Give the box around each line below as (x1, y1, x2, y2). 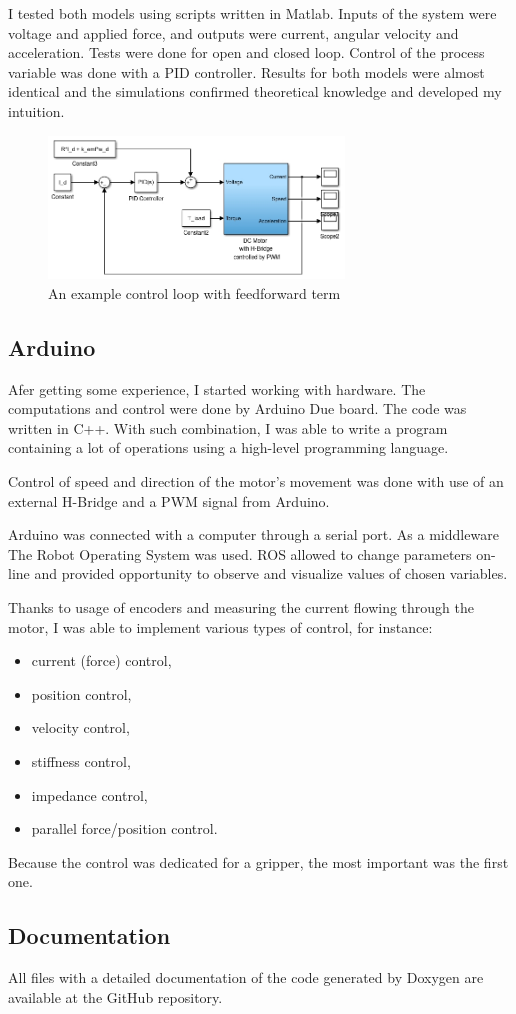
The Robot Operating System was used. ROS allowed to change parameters (8, 543, 472, 564)
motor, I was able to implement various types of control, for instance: (8, 616, 433, 637)
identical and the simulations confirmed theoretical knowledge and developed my (8, 81, 502, 102)
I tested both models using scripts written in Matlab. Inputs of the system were (8, 3, 497, 23)
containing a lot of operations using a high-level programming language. (8, 437, 449, 458)
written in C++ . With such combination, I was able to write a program (8, 417, 448, 438)
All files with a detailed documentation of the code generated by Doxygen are (8, 967, 484, 988)
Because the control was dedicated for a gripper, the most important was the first (8, 851, 509, 872)
